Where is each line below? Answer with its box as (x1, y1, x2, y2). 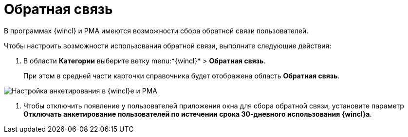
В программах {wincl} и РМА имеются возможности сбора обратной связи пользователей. (4, 26, 309, 35)
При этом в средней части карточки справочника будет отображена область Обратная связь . (23, 71, 340, 80)
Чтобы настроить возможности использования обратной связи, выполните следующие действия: (4, 41, 332, 50)
